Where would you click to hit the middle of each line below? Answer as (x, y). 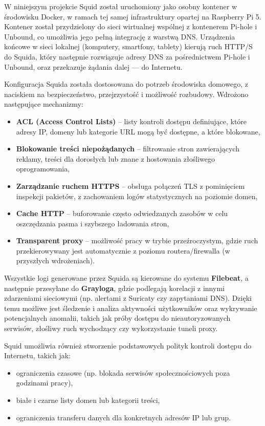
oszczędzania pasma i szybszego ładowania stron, (93, 223)
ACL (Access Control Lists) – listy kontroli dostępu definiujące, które (131, 121)
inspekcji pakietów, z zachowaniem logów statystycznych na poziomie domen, (137, 196)
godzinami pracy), (45, 383)
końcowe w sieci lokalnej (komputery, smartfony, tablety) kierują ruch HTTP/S (128, 46)
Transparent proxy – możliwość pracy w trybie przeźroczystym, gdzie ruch (137, 240)
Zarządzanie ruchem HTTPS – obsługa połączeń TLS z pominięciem (130, 186)
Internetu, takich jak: (37, 355)
